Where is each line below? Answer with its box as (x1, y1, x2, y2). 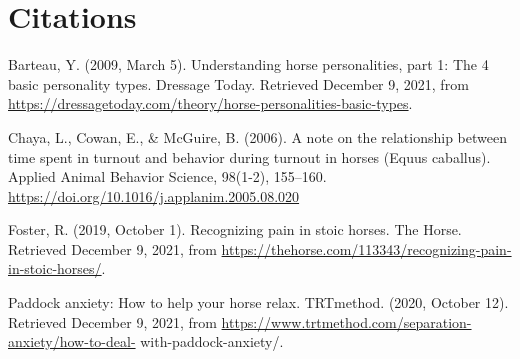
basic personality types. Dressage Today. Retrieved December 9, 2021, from (8, 73, 469, 94)
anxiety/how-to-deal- (8, 331, 136, 352)
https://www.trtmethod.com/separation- (221, 311, 472, 332)
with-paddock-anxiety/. (140, 331, 284, 352)
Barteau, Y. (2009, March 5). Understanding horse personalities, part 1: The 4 (8, 54, 489, 75)
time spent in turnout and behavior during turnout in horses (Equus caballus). (8, 146, 491, 167)
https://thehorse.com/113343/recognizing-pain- (221, 238, 512, 259)
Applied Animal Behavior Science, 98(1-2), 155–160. (8, 166, 327, 187)
